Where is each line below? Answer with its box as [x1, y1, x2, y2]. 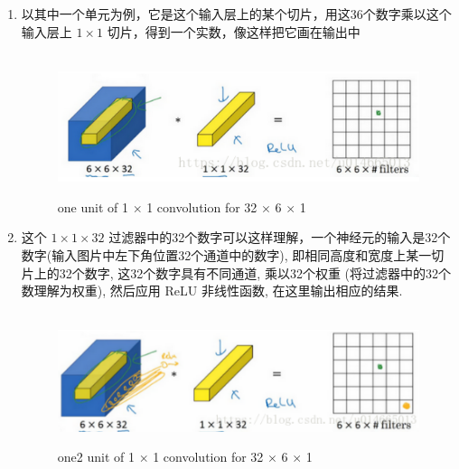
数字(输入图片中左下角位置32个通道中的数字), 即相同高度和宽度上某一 [21, 245, 432, 264]
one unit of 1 [57, 197, 128, 216]
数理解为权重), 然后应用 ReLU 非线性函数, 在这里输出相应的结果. [21, 281, 403, 300]
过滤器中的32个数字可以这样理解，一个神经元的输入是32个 [108, 228, 451, 247]
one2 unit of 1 [57, 447, 135, 466]
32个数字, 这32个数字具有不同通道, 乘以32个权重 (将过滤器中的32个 [59, 263, 452, 282]
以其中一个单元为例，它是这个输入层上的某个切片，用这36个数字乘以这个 [21, 5, 452, 23]
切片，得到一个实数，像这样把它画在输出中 [107, 22, 361, 41]
